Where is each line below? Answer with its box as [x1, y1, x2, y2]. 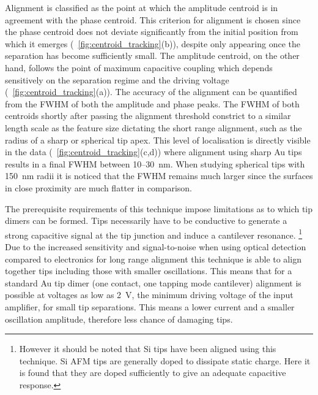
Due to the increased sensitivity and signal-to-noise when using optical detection [5, 240, 306, 253]
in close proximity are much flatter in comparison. [5, 181, 192, 194]
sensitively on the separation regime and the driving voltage [5, 73, 229, 86]
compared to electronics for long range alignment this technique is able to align [5, 252, 301, 265]
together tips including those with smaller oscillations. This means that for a [5, 264, 292, 277]
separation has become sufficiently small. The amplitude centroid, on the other [5, 49, 300, 62]
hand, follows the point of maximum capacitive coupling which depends [5, 61, 273, 74]
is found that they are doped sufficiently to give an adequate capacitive [19, 366, 286, 379]
